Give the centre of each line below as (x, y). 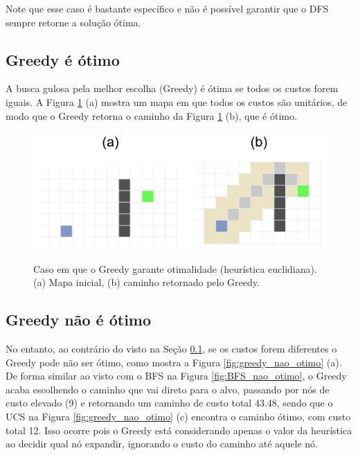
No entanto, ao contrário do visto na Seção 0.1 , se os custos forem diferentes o (171, 349)
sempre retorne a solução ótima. (73, 22)
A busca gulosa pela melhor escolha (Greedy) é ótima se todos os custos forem (172, 88)
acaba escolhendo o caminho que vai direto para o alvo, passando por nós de (168, 389)
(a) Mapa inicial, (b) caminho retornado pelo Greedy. (146, 282)
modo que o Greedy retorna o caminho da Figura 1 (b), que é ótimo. (151, 115)
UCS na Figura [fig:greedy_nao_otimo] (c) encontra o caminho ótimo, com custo (178, 417)
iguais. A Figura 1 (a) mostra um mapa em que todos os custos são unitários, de (177, 101)
